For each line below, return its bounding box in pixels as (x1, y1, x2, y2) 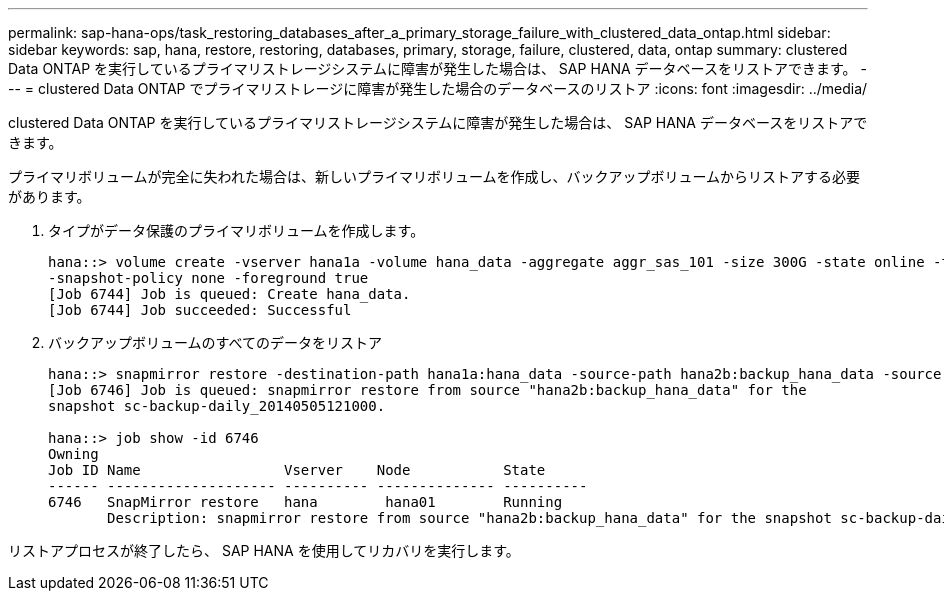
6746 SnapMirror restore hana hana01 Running (48, 494, 563, 510)
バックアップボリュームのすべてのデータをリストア (48, 334, 383, 351)
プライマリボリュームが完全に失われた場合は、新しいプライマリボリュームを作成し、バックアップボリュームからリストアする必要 (8, 168, 861, 185)
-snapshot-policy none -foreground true (48, 270, 369, 286)
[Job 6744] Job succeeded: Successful (48, 302, 352, 318)
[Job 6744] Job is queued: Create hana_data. (48, 286, 411, 302)
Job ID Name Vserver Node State (48, 462, 546, 478)
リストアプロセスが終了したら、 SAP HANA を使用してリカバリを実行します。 (8, 542, 520, 559)
